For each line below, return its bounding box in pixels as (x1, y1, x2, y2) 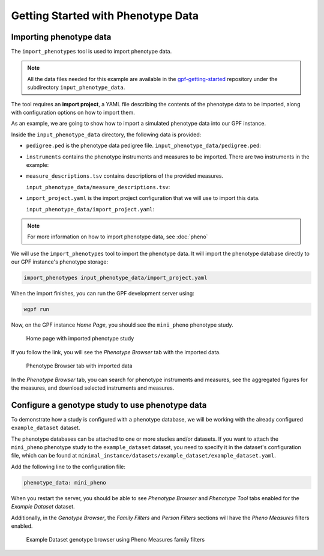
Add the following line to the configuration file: (11, 463, 126, 470)
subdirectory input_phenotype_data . (27, 84, 125, 91)
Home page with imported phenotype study (26, 335, 134, 342)
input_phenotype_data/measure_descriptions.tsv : (26, 183, 170, 190)
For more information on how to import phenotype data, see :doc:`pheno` (27, 233, 208, 240)
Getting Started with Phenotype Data (11, 9, 199, 22)
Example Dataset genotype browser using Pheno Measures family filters (26, 536, 205, 543)
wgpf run (23, 306, 50, 313)
